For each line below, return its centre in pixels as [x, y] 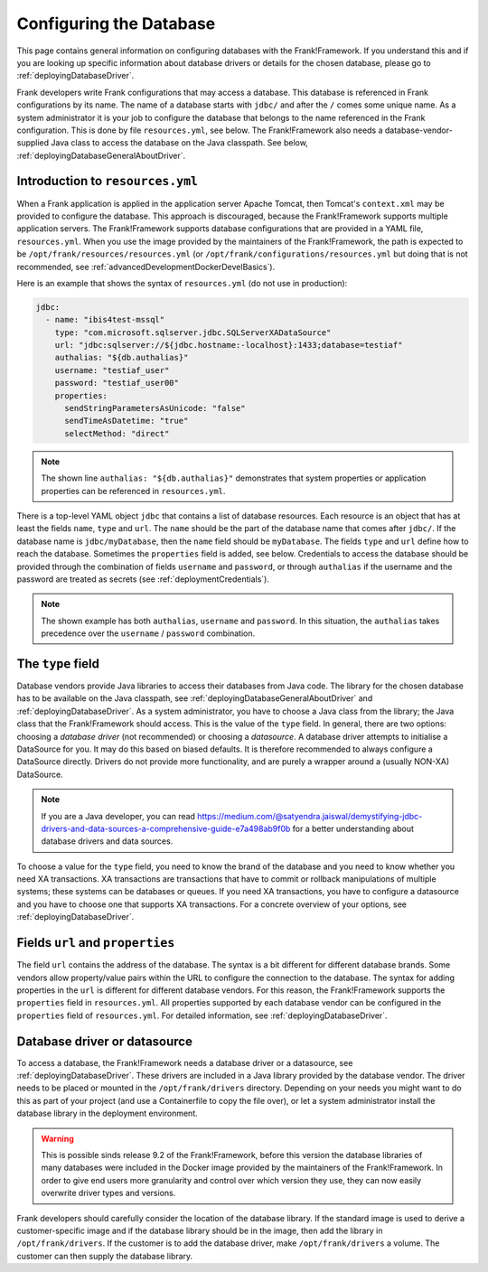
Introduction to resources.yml [108, 181]
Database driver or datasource [105, 1041]
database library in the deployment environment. [107, 1113]
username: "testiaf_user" [112, 370]
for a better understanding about [353, 828]
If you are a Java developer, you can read [118, 816]
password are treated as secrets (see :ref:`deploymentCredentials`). [143, 579]
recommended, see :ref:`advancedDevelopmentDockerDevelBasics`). [146, 267]
